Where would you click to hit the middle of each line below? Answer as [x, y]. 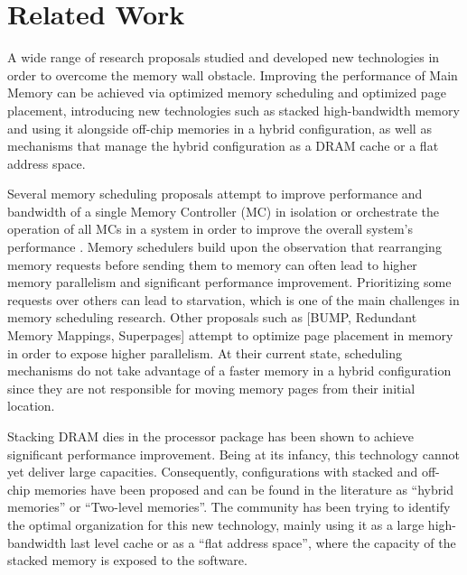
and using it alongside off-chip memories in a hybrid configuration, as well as [219, 128]
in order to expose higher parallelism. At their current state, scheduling [205, 352]
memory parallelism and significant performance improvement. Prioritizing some [229, 282]
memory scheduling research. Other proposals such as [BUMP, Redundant [212, 317]
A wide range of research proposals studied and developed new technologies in [224, 57]
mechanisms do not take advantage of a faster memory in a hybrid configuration [229, 371]
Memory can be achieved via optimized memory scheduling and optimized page [227, 93]
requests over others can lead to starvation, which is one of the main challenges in [233, 299]
